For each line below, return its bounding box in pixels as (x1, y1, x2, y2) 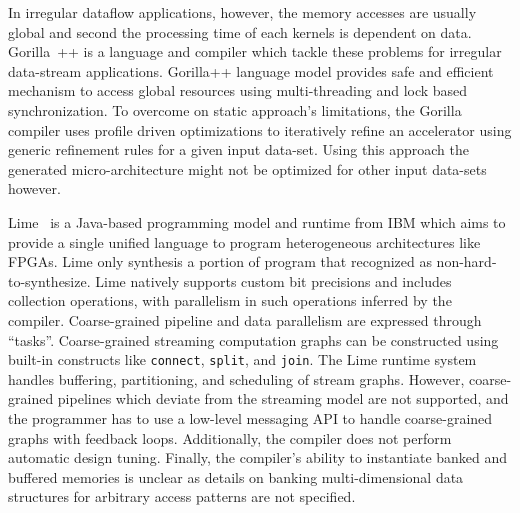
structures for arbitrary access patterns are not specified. (8, 486, 356, 507)
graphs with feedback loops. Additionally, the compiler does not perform (8, 427, 452, 448)
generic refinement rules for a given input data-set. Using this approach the (8, 139, 469, 160)
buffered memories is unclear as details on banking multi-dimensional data (8, 466, 464, 487)
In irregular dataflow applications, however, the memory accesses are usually (8, 2, 477, 22)
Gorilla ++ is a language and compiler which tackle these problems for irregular (8, 41, 502, 62)
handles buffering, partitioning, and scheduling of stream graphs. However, (8, 368, 465, 389)
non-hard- (436, 251, 497, 272)
